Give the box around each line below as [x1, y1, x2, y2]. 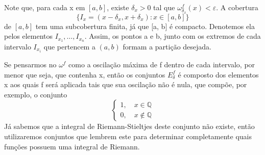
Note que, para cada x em [4, 2, 85, 12]
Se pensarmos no [4, 59, 57, 70]
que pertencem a [43, 41, 95, 52]
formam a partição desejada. [123, 41, 211, 52]
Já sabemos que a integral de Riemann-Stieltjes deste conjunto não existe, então [4, 121, 255, 132]
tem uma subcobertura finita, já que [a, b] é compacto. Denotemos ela [35, 20, 255, 31]
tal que [153, 2, 175, 12]
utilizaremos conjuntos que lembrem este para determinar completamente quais [4, 131, 252, 142]
